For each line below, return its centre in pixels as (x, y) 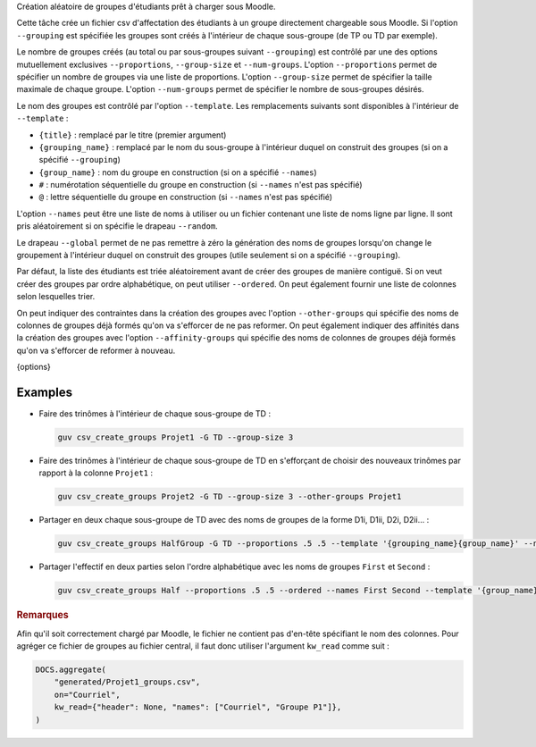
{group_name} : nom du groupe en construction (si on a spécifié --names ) (178, 172)
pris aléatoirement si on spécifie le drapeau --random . (117, 226)
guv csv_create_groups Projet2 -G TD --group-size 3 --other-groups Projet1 (230, 497)
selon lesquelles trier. (56, 297)
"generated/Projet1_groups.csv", (127, 682)
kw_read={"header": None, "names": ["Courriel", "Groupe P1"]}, (198, 707)
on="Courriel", (87, 694)
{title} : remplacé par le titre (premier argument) (133, 135)
